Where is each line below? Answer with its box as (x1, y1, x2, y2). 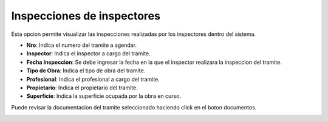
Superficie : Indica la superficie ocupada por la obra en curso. (26, 92, 182, 100)
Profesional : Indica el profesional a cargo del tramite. (26, 75, 160, 83)
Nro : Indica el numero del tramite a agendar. (26, 41, 137, 49)
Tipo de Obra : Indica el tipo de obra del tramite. (26, 67, 146, 74)
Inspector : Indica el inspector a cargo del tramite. (26, 50, 151, 57)
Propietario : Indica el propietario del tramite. (26, 84, 138, 91)
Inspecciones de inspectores (11, 9, 161, 22)
